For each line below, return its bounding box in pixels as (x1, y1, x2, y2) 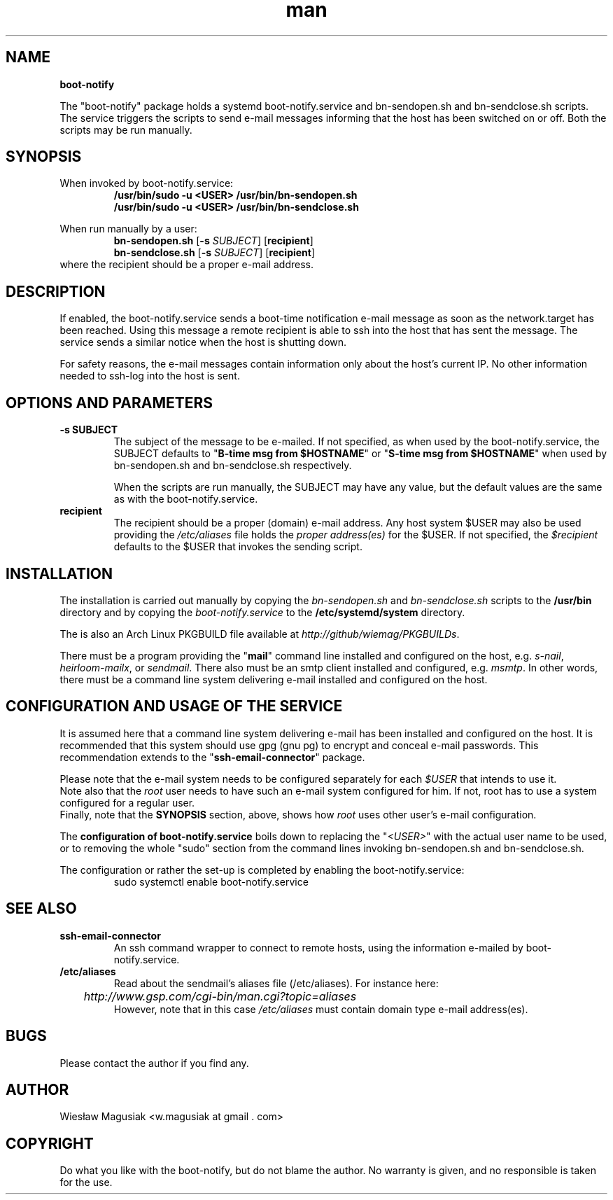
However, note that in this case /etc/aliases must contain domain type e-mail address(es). (113, 1003, 528, 1015)
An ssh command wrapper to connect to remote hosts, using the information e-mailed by (113, 941, 523, 954)
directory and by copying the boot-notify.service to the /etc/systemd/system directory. (59, 606, 465, 618)
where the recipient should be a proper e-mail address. (59, 258, 314, 271)
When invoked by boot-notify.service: (59, 177, 234, 190)
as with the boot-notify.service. (113, 493, 258, 505)
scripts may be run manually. (59, 123, 192, 136)
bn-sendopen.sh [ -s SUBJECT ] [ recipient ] (113, 235, 313, 247)
